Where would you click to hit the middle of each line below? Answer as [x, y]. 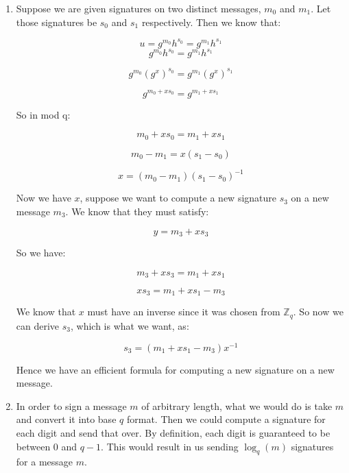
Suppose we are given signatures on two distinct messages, [139, 8]
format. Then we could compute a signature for [226, 419]
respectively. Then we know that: [211, 22]
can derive [38, 325]
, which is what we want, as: [130, 325]
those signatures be [57, 22]
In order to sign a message [71, 405]
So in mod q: [43, 114]
